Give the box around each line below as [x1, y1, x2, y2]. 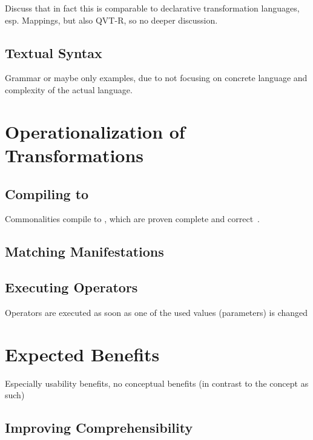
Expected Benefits [5, 341, 160, 366]
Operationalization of [5, 119, 185, 143]
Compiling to [5, 184, 89, 203]
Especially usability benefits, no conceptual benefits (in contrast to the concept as [5, 376, 309, 389]
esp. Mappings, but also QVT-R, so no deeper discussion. [5, 13, 218, 26]
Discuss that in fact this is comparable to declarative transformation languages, [5, 2, 300, 14]
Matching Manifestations [5, 242, 164, 261]
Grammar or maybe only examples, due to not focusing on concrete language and [5, 71, 308, 84]
